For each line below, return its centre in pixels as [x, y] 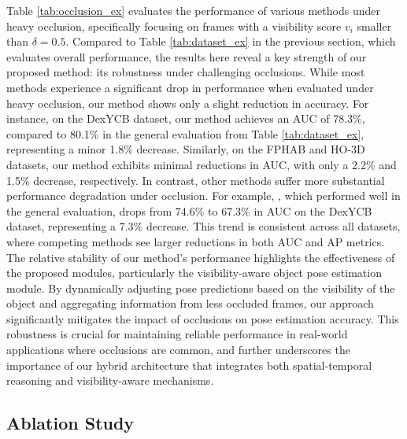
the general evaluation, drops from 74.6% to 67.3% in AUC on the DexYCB [189, 210]
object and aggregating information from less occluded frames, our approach [190, 303]
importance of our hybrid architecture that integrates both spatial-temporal [189, 365]
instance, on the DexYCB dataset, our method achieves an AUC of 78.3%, [186, 118]
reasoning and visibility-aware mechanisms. [110, 380]
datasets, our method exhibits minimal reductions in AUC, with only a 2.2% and [202, 164]
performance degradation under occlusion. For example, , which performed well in [203, 196]
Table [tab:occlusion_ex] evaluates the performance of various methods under [193, 10]
